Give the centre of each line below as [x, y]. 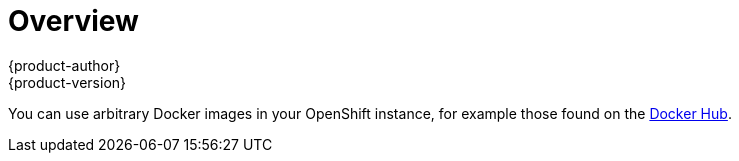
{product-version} [67, 82]
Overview [73, 21]
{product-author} [64, 65]
